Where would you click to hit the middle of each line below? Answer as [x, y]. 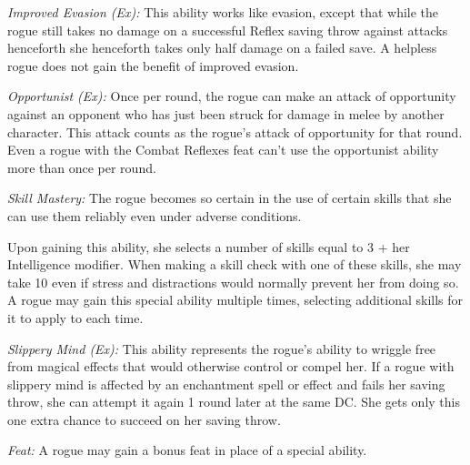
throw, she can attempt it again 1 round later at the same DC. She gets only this [234, 402]
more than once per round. [82, 167]
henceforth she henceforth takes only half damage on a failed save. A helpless [222, 48]
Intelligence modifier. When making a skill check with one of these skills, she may [235, 264]
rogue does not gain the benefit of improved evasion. [153, 65]
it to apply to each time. [75, 317]
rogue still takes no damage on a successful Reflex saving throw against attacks [228, 30]
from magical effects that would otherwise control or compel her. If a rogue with [231, 366]
